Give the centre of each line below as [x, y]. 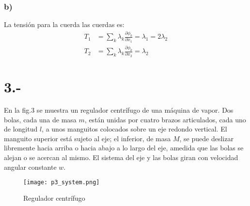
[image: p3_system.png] [62, 183]
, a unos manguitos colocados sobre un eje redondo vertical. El [134, 129]
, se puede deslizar [206, 138]
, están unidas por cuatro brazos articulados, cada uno [165, 119]
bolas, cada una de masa [40, 119]
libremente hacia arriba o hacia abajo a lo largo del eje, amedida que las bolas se [124, 148]
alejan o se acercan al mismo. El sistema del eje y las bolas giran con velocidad [121, 157]
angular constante [30, 167]
